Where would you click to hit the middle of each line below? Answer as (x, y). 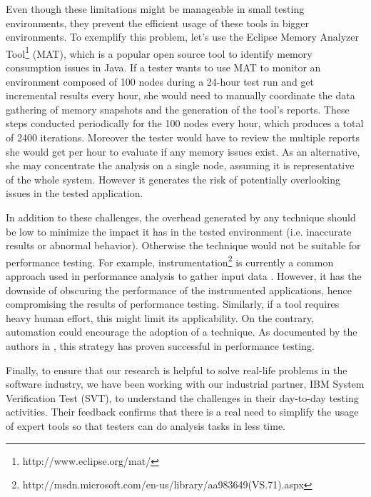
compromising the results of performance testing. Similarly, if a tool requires (173, 304)
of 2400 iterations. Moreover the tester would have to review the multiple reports (183, 137)
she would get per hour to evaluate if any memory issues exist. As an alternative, (183, 151)
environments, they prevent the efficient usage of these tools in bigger (158, 22)
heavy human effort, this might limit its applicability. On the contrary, (160, 317)
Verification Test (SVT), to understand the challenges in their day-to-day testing (182, 397)
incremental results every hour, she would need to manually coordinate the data (181, 95)
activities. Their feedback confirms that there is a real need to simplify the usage (182, 412)
